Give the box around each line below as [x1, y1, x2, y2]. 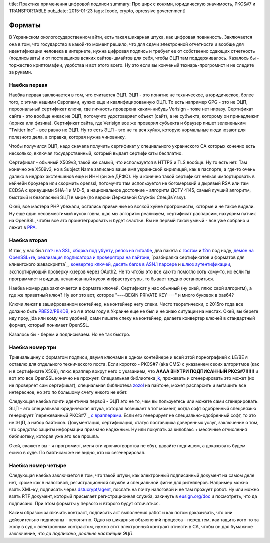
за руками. [9, 69, 32, 75]
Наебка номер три [9, 344, 57, 351]
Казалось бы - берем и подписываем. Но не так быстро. [9, 331, 131, 337]
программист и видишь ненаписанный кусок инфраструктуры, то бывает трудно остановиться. [9, 276, 214, 282]
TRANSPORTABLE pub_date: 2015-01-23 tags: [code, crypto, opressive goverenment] [9, 8, 186, 14]
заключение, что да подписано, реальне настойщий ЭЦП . [9, 531, 134, 537]
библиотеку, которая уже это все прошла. [9, 433, 99, 439]
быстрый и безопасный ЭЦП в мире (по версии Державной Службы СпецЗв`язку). [9, 194, 187, 200]
